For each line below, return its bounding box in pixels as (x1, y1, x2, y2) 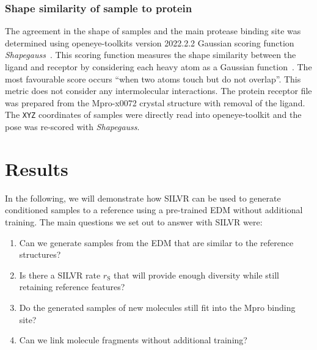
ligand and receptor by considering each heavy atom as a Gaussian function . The (5, 60, 312, 73)
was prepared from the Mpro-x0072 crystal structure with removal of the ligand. (5, 96, 305, 109)
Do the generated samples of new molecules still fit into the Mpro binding (19, 301, 296, 313)
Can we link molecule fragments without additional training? (19, 334, 247, 346)
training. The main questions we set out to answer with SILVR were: (5, 215, 263, 228)
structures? (19, 248, 61, 261)
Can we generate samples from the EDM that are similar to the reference (19, 236, 294, 249)
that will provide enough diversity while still (114, 268, 279, 281)
